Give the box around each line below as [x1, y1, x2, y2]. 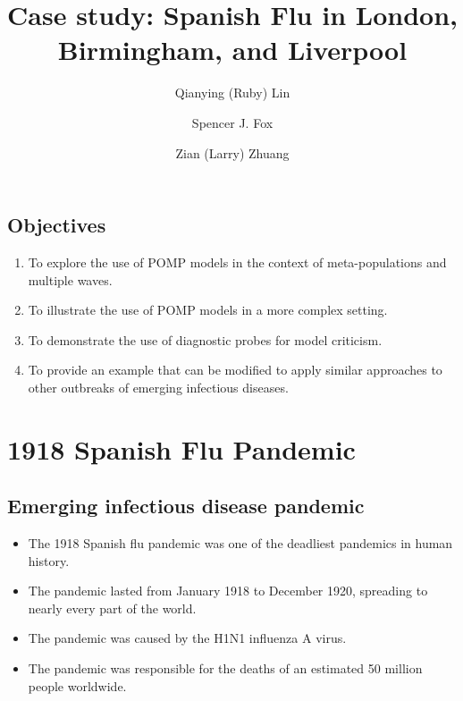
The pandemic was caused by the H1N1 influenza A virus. [28, 629, 347, 647]
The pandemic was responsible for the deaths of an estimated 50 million [28, 659, 423, 678]
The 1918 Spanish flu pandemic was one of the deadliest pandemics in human [28, 534, 453, 553]
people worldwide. [28, 676, 127, 695]
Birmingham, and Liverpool [57, 31, 408, 68]
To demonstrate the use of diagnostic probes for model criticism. [28, 330, 383, 349]
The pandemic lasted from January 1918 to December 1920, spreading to [28, 581, 428, 600]
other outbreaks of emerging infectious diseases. [28, 377, 289, 396]
